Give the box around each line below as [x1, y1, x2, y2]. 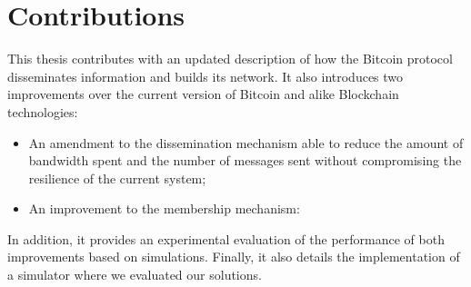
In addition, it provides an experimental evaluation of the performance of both [7, 229, 445, 248]
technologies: [7, 102, 78, 121]
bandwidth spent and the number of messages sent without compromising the [28, 151, 462, 170]
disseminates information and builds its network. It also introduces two [7, 66, 404, 85]
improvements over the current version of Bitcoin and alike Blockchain [7, 84, 399, 104]
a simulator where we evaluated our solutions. [7, 265, 262, 284]
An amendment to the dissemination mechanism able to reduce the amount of [28, 133, 464, 152]
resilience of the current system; [28, 168, 206, 187]
